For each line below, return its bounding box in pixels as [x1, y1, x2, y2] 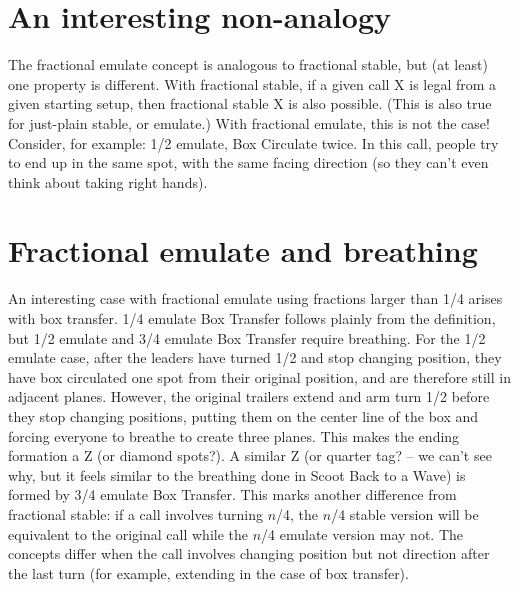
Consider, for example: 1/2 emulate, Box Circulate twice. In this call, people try [8, 132, 499, 153]
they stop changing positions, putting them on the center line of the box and [8, 405, 479, 426]
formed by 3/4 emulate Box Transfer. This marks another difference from [8, 484, 457, 505]
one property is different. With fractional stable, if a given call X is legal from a [8, 73, 497, 94]
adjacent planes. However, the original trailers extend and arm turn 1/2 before [8, 386, 490, 407]
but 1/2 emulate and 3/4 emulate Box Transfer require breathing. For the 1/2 [8, 327, 486, 348]
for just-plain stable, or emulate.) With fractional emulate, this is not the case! [8, 112, 490, 133]
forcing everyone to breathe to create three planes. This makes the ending [8, 425, 460, 446]
